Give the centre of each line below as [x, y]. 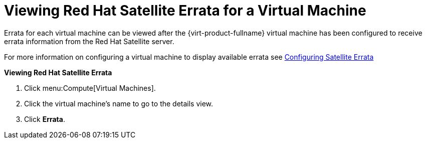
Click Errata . [45, 119]
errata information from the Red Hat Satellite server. [89, 41]
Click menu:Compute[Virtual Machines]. [90, 88]
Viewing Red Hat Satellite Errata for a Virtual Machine [185, 11]
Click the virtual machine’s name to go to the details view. [119, 103]
